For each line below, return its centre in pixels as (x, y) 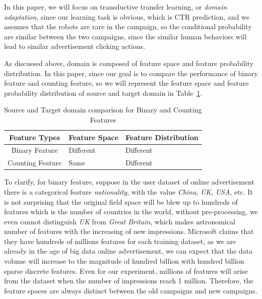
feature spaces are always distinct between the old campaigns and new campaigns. (131, 290)
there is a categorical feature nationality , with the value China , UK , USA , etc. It (128, 191)
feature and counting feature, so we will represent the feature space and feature (126, 83)
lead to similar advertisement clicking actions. (75, 46)
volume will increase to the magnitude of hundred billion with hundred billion (124, 261)
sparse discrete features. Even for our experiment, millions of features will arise (126, 271)
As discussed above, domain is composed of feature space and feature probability (129, 63)
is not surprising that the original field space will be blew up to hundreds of (121, 201)
